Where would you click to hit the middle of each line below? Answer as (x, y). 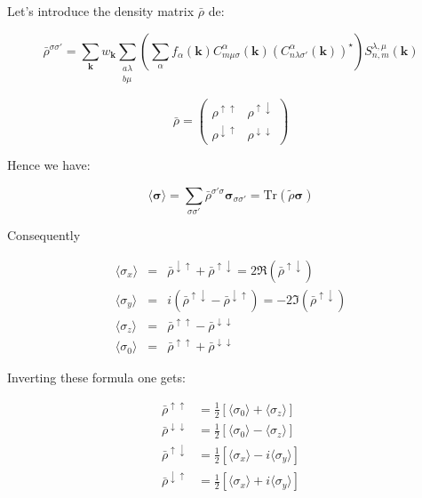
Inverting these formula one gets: (96, 378)
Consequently (44, 235)
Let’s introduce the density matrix (101, 11)
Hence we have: (49, 165)
